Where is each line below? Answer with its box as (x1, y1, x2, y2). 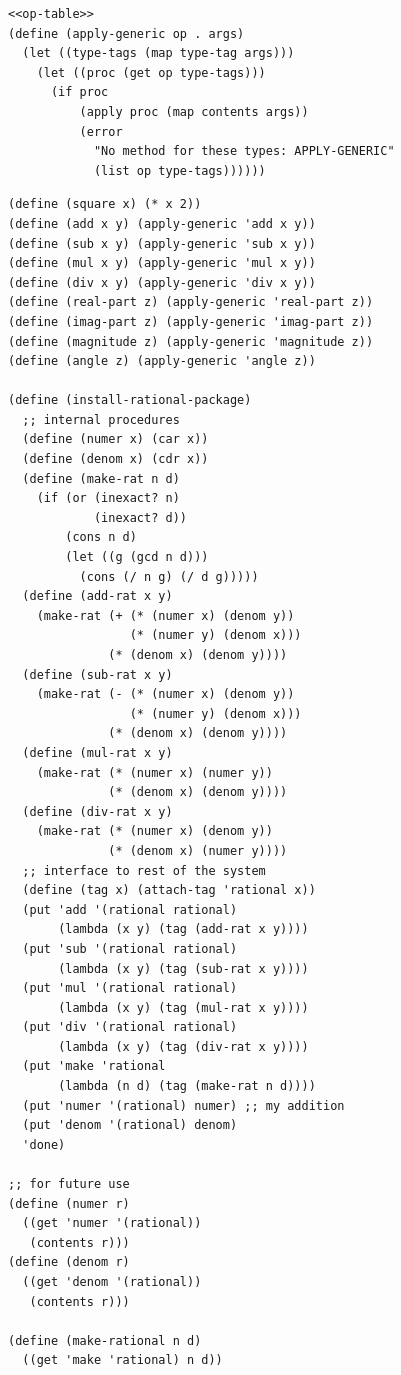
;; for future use (8, 1177, 130, 1192)
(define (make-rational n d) (8, 1333, 202, 1348)
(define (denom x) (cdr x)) (22, 452, 209, 467)
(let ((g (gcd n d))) (65, 550, 209, 565)
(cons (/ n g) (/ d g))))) (79, 569, 259, 584)
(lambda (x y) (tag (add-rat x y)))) (58, 922, 309, 937)
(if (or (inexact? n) (36, 491, 180, 506)
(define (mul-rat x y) (22, 745, 173, 760)
